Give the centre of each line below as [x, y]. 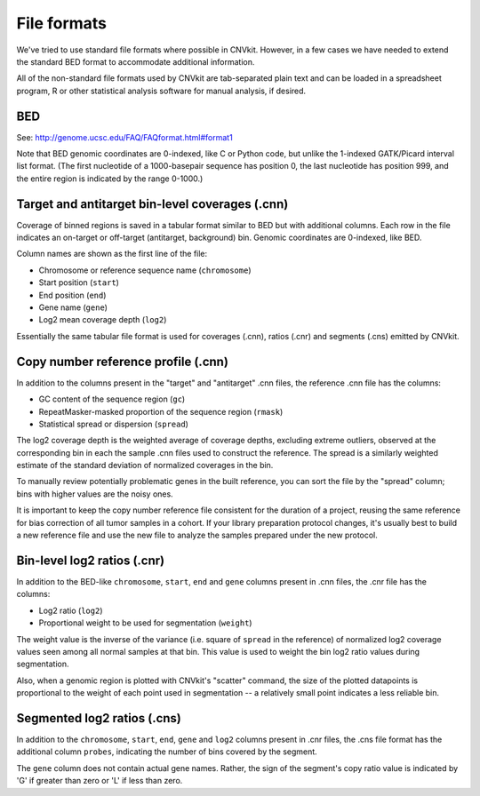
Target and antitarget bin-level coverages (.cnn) [152, 204]
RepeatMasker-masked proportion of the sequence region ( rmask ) [161, 411]
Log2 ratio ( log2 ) [71, 610]
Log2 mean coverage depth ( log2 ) [103, 320]
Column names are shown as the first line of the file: [112, 254]
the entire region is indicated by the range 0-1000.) [110, 179]
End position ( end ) [72, 295]
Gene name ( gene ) [73, 307]
